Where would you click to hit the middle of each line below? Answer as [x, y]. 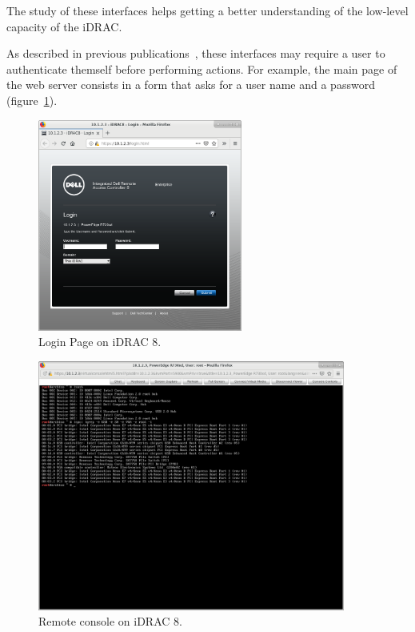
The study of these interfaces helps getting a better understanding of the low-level [207, 10]
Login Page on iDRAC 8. [100, 342]
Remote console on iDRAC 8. [110, 621]
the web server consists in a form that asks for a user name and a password [191, 85]
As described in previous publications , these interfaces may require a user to [196, 53]
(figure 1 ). [32, 100]
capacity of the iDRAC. [64, 26]
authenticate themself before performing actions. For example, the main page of [202, 68]
